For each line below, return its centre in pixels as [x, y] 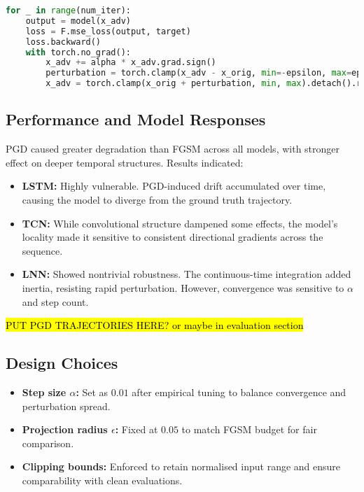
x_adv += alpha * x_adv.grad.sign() [131, 63]
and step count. [55, 301]
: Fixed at [136, 429]
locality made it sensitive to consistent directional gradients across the [173, 237]
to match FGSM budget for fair [249, 429]
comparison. [48, 443]
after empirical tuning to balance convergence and [239, 392]
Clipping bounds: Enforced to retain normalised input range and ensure [181, 466]
